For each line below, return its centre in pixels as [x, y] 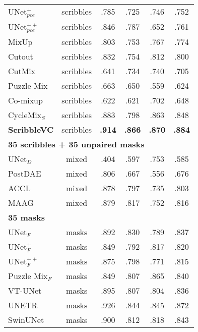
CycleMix [25, 115]
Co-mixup [25, 100]
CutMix [22, 71]
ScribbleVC [31, 129]
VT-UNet [25, 290]
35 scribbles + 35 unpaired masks [76, 144]
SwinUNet [26, 319]
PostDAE [25, 173]
